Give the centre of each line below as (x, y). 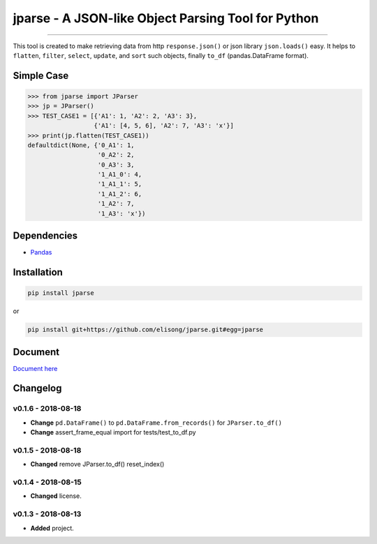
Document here (35, 368)
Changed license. (56, 496)
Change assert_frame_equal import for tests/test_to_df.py (113, 432)
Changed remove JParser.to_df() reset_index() (97, 464)
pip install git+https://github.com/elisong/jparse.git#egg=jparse (146, 330)
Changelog (37, 388)
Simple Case (41, 76)
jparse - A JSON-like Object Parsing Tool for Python (166, 18)
